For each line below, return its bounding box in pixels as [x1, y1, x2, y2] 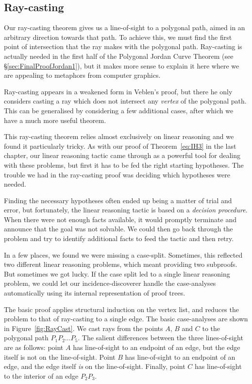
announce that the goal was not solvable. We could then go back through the [4, 224, 233, 234]
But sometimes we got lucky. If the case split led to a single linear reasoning [4, 268, 230, 279]
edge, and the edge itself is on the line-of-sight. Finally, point [4, 361, 185, 371]
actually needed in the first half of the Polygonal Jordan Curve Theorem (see [4, 51, 234, 61]
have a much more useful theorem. [4, 115, 106, 125]
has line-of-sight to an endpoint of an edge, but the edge [73, 342, 240, 352]
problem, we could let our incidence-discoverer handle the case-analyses [4, 278, 216, 288]
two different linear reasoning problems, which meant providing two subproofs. [4, 259, 237, 269]
